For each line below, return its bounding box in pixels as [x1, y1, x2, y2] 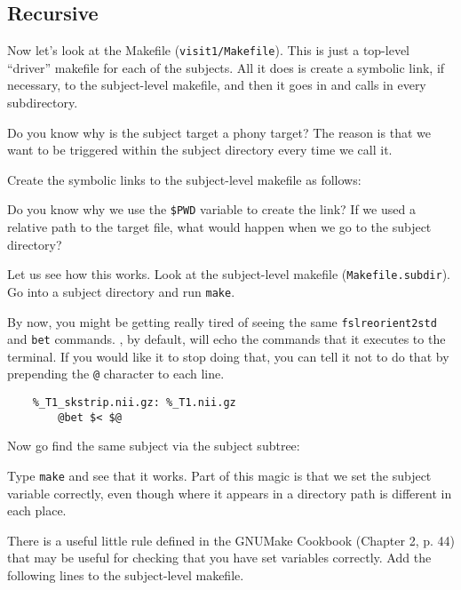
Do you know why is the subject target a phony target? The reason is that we [7, 123, 431, 141]
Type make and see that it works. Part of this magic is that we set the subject [7, 466, 432, 485]
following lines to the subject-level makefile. [7, 566, 244, 585]
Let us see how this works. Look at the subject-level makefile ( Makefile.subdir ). [7, 265, 450, 283]
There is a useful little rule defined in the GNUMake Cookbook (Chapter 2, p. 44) [7, 530, 455, 549]
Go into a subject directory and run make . [7, 282, 235, 300]
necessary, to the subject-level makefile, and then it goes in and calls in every [7, 76, 426, 94]
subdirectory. [7, 93, 78, 112]
